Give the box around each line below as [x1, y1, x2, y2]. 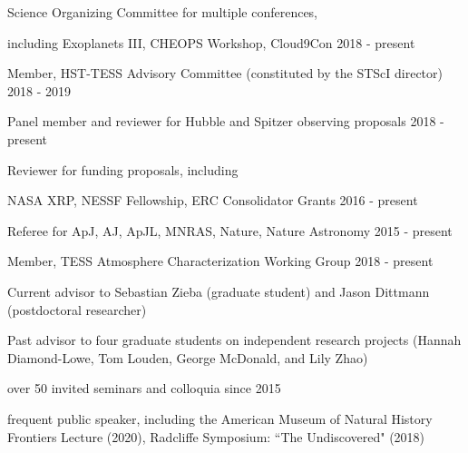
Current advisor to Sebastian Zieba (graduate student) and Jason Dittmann [7, 281, 430, 300]
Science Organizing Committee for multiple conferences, [7, 3, 318, 21]
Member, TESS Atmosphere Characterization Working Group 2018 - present [7, 251, 434, 271]
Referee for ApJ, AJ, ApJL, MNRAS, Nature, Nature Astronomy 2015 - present [7, 221, 453, 240]
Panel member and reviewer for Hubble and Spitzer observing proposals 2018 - [7, 112, 444, 131]
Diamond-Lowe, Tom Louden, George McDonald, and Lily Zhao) [7, 348, 368, 367]
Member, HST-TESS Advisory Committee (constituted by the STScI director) [7, 64, 444, 83]
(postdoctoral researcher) [7, 300, 147, 319]
